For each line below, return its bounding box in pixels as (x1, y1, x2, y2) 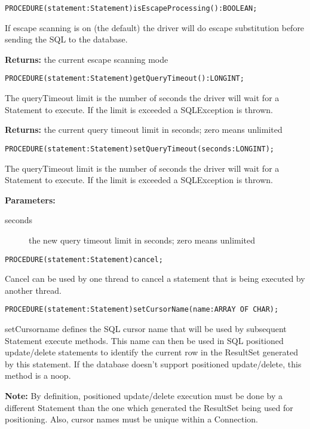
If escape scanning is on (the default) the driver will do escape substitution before (5, 21, 305, 34)
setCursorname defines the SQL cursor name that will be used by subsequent (5, 322, 287, 334)
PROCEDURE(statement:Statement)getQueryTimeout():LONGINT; (5, 74, 244, 83)
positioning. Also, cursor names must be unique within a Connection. (5, 413, 258, 425)
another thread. (5, 284, 62, 296)
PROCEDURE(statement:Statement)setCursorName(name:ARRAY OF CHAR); (5, 305, 279, 314)
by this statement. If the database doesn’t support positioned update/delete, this (5, 357, 302, 370)
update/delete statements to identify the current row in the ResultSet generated (5, 346, 298, 358)
